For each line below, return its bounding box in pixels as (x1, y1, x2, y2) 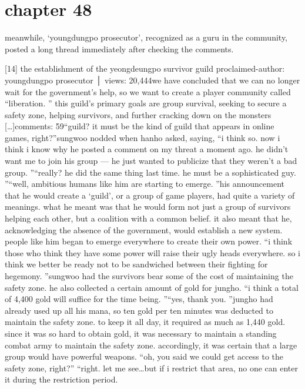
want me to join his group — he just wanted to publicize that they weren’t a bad (5, 155, 297, 167)
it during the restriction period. (5, 373, 118, 385)
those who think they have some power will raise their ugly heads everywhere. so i (5, 246, 300, 259)
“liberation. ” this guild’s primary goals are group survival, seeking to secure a (5, 97, 287, 109)
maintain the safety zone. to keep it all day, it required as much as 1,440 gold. (5, 316, 286, 328)
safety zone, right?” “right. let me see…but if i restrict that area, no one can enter (5, 361, 299, 374)
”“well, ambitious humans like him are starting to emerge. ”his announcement (5, 177, 284, 190)
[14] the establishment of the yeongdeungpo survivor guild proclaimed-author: (5, 62, 285, 75)
